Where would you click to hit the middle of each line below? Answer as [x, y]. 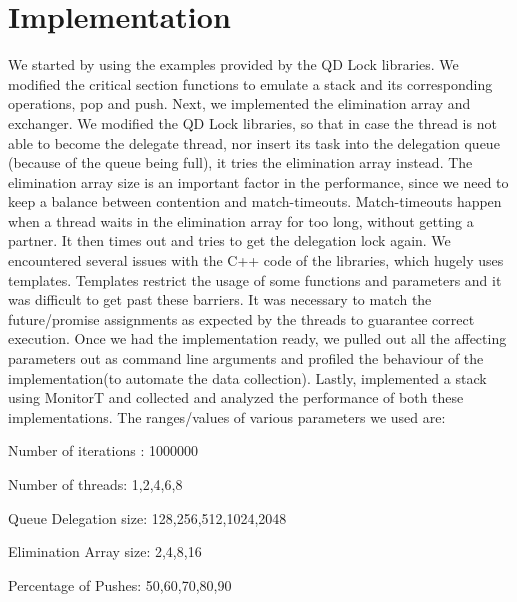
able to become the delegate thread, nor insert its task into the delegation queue [254, 142]
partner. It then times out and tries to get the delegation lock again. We [229, 240]
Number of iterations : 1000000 [103, 450]
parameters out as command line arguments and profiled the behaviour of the [246, 358]
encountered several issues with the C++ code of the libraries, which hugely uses [256, 260]
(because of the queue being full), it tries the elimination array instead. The [240, 162]
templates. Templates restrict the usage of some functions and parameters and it [255, 279]
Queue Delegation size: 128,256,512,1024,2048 [147, 517]
